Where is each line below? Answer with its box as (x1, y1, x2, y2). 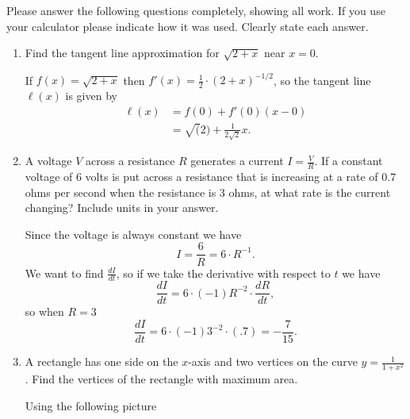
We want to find (25, 264, 104, 281)
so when (25, 303, 64, 320)
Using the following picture (25, 397, 157, 413)
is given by (65, 87, 117, 104)
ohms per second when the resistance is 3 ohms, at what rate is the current (25, 183, 391, 200)
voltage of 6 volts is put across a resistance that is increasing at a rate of (25, 168, 378, 185)
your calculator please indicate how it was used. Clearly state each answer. (6, 17, 369, 34)
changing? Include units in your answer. (25, 199, 219, 216)
